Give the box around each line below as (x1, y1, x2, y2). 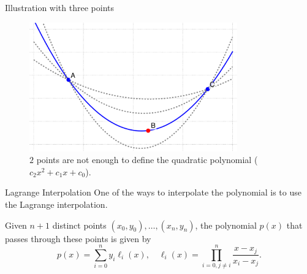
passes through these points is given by (5, 232, 151, 245)
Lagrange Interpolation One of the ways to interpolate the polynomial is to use (5, 186, 301, 199)
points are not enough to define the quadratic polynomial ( (36, 153, 258, 166)
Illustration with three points (5, 1, 114, 13)
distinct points (52, 218, 107, 231)
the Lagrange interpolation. (5, 197, 108, 210)
